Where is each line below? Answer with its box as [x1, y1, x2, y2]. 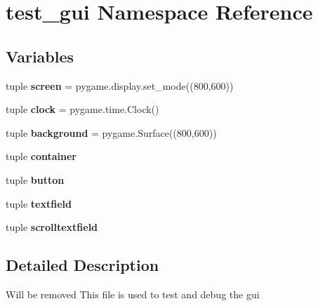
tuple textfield [6, 196, 72, 211]
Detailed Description [6, 254, 159, 276]
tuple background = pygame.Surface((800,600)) [6, 125, 217, 140]
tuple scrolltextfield [6, 220, 98, 234]
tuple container [6, 149, 77, 164]
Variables [6, 45, 74, 67]
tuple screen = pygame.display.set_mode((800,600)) [6, 78, 234, 93]
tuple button [6, 172, 65, 187]
